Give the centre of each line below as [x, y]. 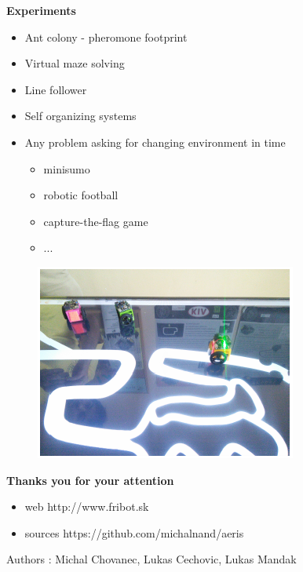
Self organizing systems [80, 116]
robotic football [81, 195]
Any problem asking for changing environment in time [155, 142]
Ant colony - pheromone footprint [106, 36]
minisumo [67, 168]
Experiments [41, 10]
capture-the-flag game [96, 221]
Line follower [56, 89]
